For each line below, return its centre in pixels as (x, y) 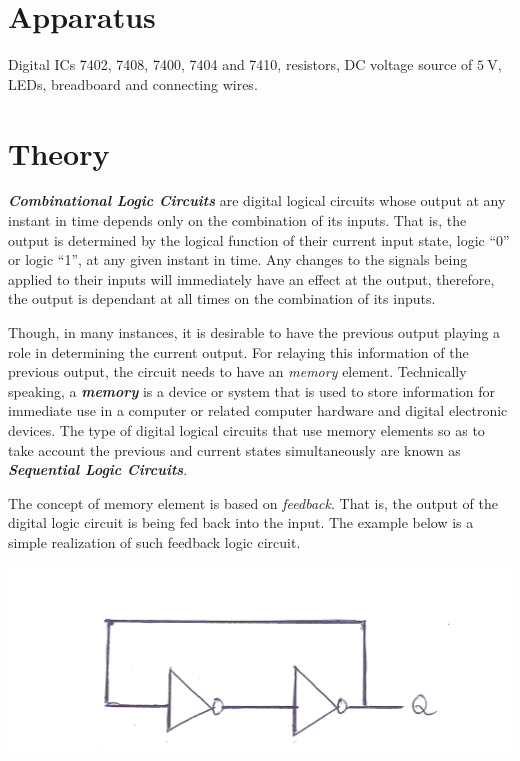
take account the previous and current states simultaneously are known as (234, 449)
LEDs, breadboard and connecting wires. (133, 83)
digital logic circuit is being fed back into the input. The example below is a (241, 522)
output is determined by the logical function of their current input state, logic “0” (259, 239)
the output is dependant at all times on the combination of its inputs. (222, 298)
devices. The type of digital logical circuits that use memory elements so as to (246, 429)
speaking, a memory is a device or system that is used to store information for (252, 390)
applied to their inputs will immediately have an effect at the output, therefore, (251, 278)
